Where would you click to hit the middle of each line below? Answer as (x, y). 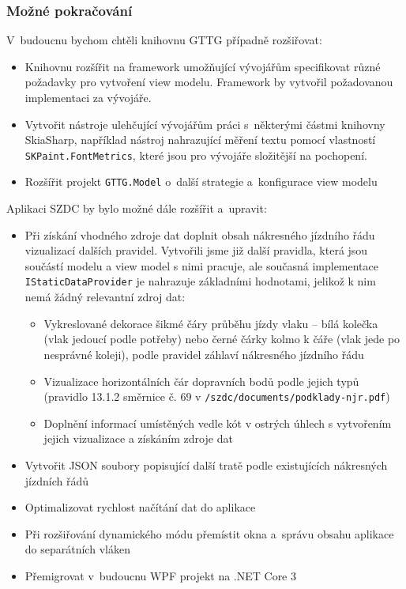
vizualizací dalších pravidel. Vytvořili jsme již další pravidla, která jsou (196, 250)
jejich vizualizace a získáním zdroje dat (138, 438)
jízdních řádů (56, 480)
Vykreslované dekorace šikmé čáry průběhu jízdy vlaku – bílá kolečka (211, 323)
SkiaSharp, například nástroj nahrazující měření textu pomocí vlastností (200, 140)
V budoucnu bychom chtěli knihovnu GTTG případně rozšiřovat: (164, 40)
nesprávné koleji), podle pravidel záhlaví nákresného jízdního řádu (204, 354)
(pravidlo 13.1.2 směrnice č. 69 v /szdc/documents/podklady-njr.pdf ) (217, 396)
